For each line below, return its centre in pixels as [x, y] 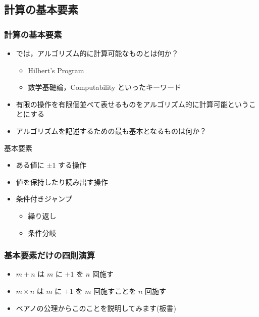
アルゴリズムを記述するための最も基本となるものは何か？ [111, 130]
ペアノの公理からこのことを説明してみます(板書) [96, 308]
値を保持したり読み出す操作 [62, 181]
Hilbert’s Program [56, 70]
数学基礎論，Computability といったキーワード [105, 87]
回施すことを [115, 290]
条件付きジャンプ [44, 199]
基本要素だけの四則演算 [49, 255]
